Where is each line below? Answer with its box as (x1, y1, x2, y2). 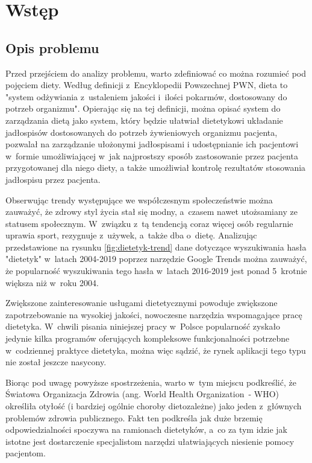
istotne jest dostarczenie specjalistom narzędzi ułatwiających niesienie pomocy (5, 435, 295, 447)
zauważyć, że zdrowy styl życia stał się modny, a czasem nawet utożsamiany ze (5, 205, 298, 218)
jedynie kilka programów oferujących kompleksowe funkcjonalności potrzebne (5, 332, 290, 345)
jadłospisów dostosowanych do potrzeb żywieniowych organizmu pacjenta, (5, 126, 278, 138)
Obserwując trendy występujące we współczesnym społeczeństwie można (5, 193, 273, 206)
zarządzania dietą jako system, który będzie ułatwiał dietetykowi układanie (5, 113, 283, 126)
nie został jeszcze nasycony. (5, 356, 107, 368)
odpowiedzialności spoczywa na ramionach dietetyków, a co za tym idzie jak (5, 423, 287, 436)
